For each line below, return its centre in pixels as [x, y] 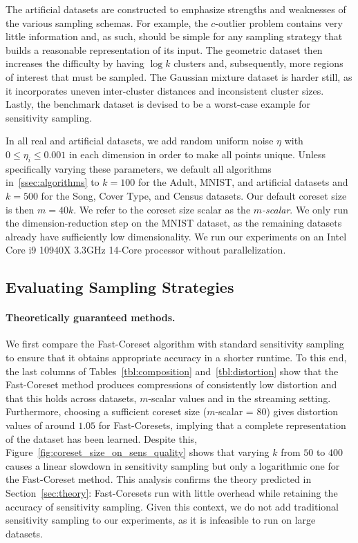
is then [20, 209]
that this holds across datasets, [71, 398]
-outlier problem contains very [279, 22]
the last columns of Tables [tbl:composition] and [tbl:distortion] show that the [172, 371]
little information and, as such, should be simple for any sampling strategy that [174, 36]
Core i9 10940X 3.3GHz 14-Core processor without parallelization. [146, 250]
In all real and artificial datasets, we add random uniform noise [140, 141]
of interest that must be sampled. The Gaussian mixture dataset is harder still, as [179, 76]
